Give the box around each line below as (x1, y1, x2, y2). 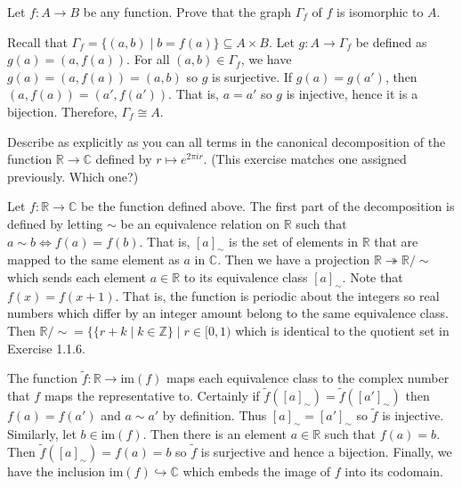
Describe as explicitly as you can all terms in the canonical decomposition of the (7, 132, 446, 150)
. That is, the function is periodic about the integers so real (115, 286, 440, 304)
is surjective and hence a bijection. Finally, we (200, 442, 452, 460)
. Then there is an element (142, 425, 288, 443)
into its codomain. (344, 461, 443, 480)
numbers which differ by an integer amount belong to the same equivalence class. (7, 304, 449, 322)
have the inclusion (7, 461, 106, 480)
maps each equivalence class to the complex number (166, 369, 450, 387)
